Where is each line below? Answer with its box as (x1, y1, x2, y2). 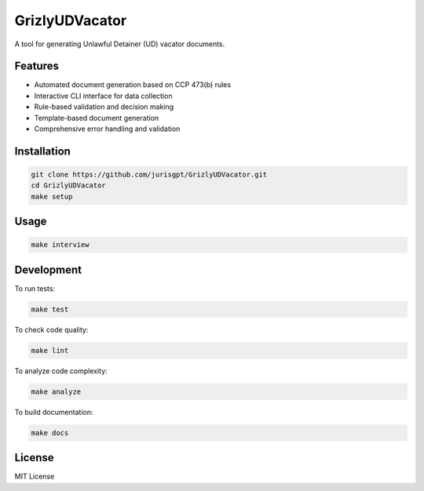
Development (14, 263, 82, 276)
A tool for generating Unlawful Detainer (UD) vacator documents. (14, 39, 225, 49)
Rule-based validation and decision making (34, 102, 174, 111)
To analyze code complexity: (14, 366, 108, 376)
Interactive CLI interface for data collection (34, 91, 173, 100)
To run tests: (14, 283, 55, 293)
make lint (31, 346, 69, 355)
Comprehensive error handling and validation (34, 124, 181, 133)
